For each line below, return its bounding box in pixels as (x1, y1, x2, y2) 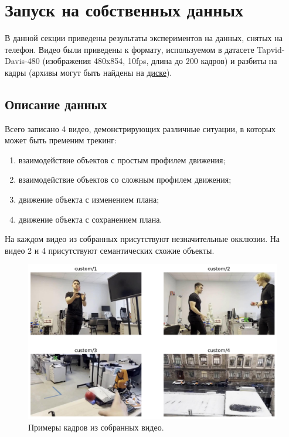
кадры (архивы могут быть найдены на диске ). (5, 66, 172, 78)
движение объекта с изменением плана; (18, 193, 159, 206)
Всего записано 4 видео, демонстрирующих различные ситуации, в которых (5, 122, 276, 135)
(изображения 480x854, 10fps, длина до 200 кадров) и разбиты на (42, 55, 277, 67)
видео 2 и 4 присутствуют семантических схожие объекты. (5, 244, 215, 256)
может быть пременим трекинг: (5, 134, 117, 146)
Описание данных (5, 95, 107, 113)
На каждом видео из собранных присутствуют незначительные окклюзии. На (5, 233, 280, 245)
